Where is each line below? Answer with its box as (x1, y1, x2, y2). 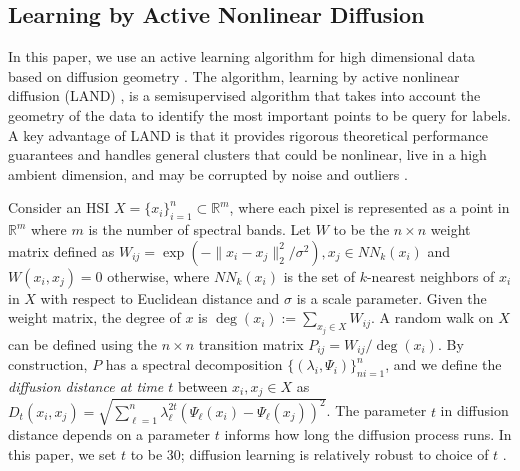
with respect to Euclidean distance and (40, 287, 280, 308)
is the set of (283, 265, 355, 286)
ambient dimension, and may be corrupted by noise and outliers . (8, 163, 408, 184)
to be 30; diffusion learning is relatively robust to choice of (130, 443, 489, 464)
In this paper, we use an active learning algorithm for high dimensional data (8, 46, 476, 67)
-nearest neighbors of (366, 265, 495, 286)
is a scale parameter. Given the (296, 287, 487, 308)
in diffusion (440, 400, 509, 421)
